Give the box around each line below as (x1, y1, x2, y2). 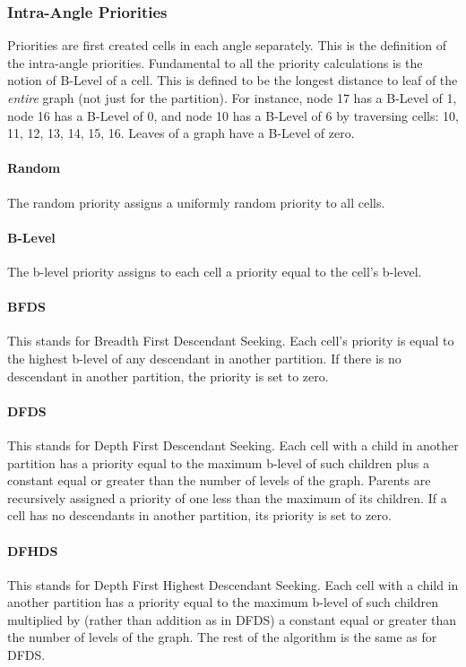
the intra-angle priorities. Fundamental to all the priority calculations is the (7, 53, 423, 72)
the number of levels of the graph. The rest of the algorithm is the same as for (7, 628, 437, 646)
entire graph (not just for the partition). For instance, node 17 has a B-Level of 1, (7, 89, 457, 107)
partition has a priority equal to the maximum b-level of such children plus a (7, 453, 429, 472)
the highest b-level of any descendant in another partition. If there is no (7, 348, 401, 367)
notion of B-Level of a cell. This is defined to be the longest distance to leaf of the (7, 71, 458, 90)
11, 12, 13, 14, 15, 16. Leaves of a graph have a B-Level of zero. (7, 124, 355, 142)
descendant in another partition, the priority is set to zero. (7, 366, 329, 385)
